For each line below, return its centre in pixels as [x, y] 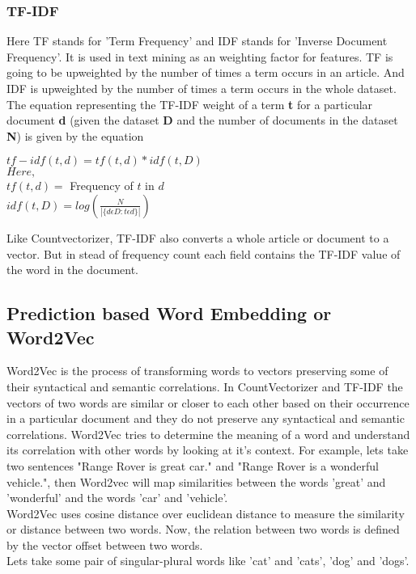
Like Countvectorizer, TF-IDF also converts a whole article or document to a [198, 237]
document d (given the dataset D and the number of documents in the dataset [202, 120]
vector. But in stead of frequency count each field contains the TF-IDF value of [204, 253]
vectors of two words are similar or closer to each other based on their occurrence [208, 402]
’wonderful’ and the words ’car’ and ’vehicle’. [117, 498]
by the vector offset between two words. [105, 544]
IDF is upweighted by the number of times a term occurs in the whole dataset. [202, 88]
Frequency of [102, 186]
